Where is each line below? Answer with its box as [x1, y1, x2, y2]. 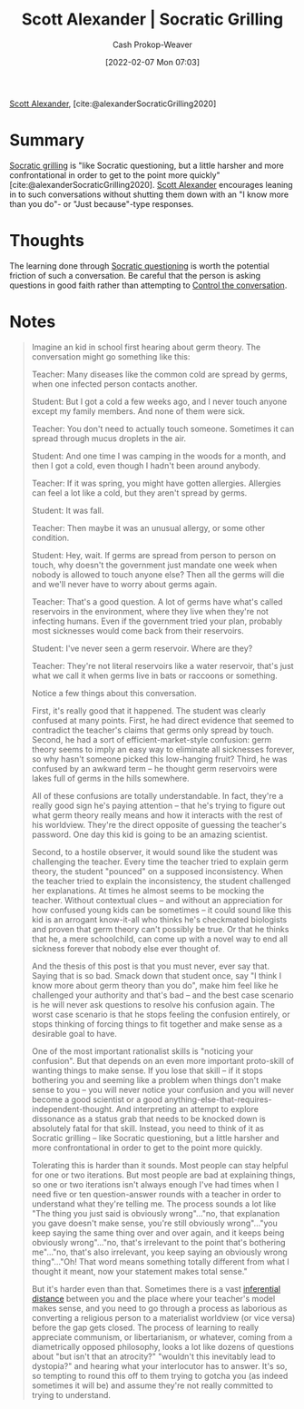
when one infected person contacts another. [31, 378, 198, 389]
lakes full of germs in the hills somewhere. [31, 773, 190, 783]
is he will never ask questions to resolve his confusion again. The [31, 999, 275, 1010]
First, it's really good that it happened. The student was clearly [31, 704, 266, 716]
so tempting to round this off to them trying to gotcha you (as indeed [31, 1370, 289, 1381]
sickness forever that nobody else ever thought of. [31, 942, 221, 953]
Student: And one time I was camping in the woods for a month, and [31, 450, 287, 461]
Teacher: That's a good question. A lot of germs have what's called [31, 596, 283, 607]
